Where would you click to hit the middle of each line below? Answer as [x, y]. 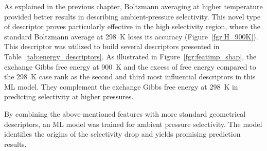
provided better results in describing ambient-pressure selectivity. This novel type [132, 16]
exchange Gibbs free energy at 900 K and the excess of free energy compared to [130, 66]
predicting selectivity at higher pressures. [69, 96]
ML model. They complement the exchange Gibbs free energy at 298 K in [121, 86]
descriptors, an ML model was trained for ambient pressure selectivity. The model [133, 124]
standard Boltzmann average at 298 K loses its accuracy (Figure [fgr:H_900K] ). [131, 36]
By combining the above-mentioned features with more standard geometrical [125, 113]
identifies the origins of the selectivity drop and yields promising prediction [122, 134]
